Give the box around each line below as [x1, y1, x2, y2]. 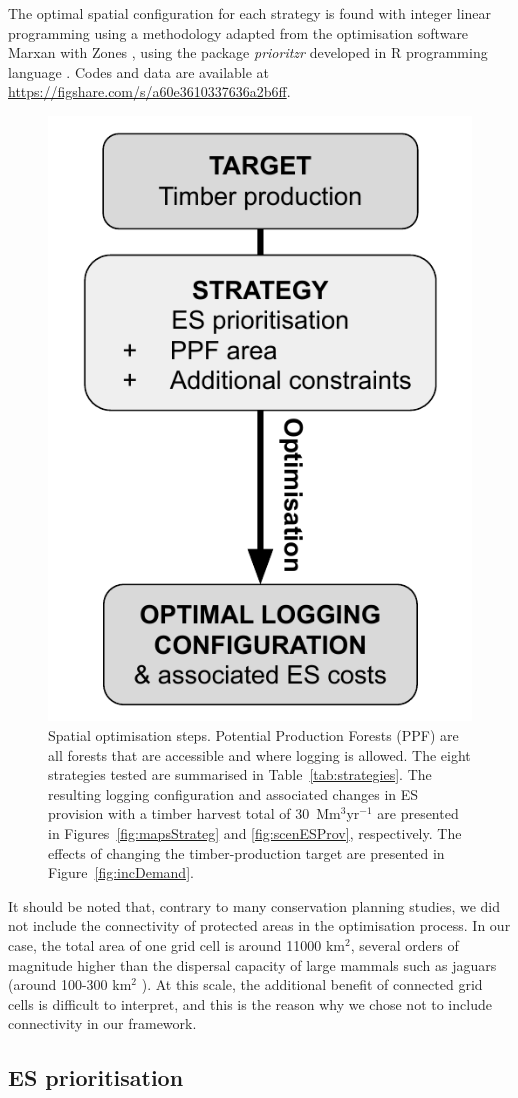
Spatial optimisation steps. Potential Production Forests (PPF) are [48, 725, 459, 746]
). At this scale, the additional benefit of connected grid [141, 974, 483, 995]
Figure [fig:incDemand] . [48, 862, 194, 883]
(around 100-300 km [8, 974, 132, 995]
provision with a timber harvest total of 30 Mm [48, 803, 341, 824]
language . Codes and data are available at [8, 61, 270, 82]
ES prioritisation [8, 1062, 184, 1093]
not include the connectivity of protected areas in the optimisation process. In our [8, 915, 511, 936]
